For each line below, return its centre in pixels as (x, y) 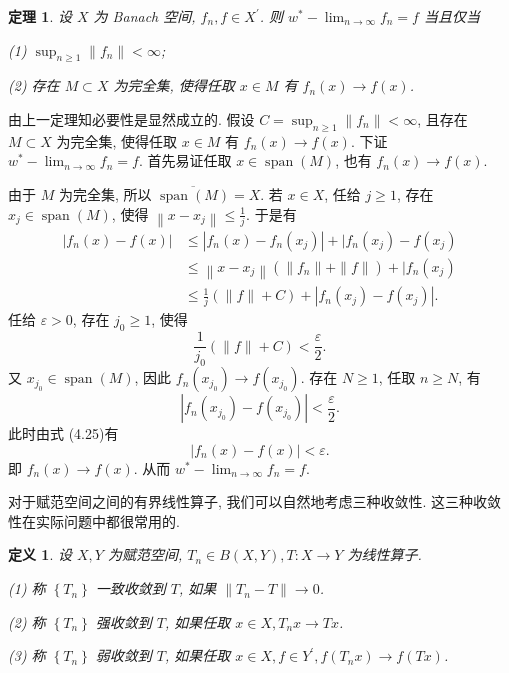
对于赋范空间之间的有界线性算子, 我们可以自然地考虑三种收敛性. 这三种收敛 (255, 501)
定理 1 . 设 (40, 16)
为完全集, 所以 (105, 193)
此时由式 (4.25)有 (63, 433)
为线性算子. (384, 554)
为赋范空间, (145, 554)
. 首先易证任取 (185, 160)
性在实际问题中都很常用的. (94, 520)
